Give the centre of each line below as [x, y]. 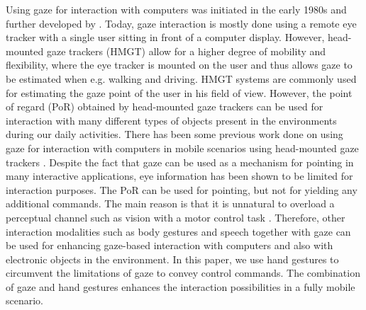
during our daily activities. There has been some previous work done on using [174, 134]
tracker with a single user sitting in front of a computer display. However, [165, 37]
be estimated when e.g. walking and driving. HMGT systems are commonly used [181, 78]
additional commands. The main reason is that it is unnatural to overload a [170, 203]
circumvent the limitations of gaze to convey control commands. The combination [183, 273]
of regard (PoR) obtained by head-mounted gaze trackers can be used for [165, 107]
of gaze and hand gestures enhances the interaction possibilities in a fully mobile [181, 286]
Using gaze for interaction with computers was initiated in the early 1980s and [176, 9]
